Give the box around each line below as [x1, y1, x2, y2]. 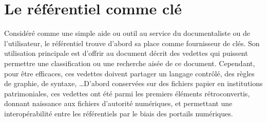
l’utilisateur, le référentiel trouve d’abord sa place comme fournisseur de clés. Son [4, 37, 260, 48]
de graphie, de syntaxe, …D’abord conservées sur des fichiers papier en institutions [4, 78, 263, 89]
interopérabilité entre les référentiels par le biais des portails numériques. [4, 108, 233, 118]
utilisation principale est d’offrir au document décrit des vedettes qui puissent [4, 48, 248, 58]
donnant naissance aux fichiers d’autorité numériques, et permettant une [4, 98, 233, 109]
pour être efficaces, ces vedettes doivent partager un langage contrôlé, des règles [4, 68, 255, 78]
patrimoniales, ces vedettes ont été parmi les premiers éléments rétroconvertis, [4, 88, 250, 98]
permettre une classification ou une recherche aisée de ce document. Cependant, [4, 57, 255, 68]
